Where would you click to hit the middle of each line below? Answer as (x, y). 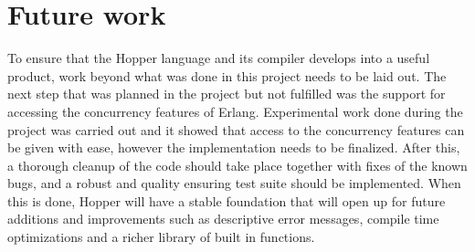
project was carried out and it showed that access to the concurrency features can (236, 129)
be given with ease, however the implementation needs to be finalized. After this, (234, 147)
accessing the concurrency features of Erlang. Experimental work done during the (235, 111)
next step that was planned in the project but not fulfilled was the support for (227, 94)
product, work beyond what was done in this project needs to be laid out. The (227, 75)
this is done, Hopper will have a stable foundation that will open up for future (227, 200)
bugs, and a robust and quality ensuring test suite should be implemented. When (234, 183)
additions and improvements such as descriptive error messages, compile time (223, 219)
